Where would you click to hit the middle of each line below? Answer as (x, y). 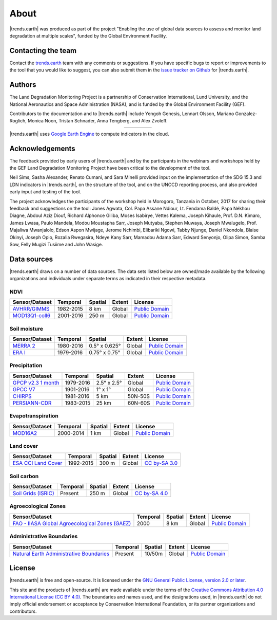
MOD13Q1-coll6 (32, 316)
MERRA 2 (24, 346)
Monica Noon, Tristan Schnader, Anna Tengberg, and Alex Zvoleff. (97, 121)
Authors (23, 85)
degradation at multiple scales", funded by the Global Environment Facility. (88, 35)
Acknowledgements (42, 148)
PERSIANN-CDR (32, 403)
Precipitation (26, 366)
